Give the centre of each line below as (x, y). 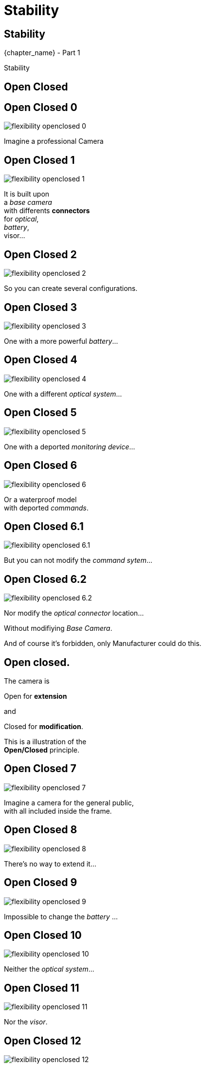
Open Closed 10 (43, 935)
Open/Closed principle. (42, 750)
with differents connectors (47, 211)
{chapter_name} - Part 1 (42, 53)
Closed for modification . (44, 727)
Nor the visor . (26, 1022)
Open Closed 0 (41, 108)
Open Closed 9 (41, 883)
